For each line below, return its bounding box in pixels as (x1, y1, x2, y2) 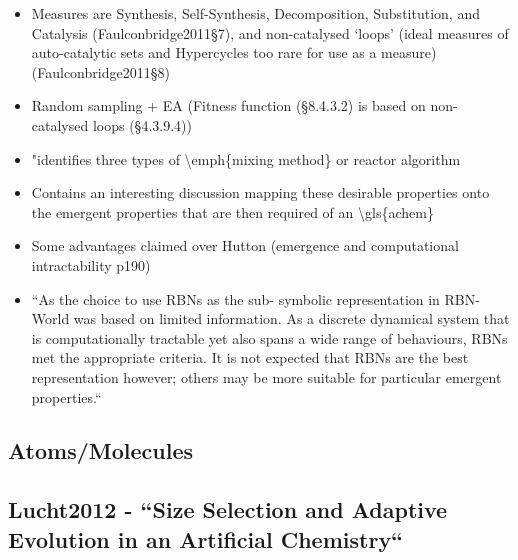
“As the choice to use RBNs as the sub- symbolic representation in (31, 288, 440, 309)
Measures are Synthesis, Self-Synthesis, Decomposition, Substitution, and (31, 3, 480, 23)
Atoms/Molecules (8, 435, 193, 466)
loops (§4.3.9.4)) (92, 114, 192, 135)
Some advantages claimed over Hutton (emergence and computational (31, 235, 459, 256)
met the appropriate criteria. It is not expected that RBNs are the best (31, 347, 469, 368)
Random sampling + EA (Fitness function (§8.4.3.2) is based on (31, 95, 426, 116)
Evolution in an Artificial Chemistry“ (8, 523, 404, 554)
